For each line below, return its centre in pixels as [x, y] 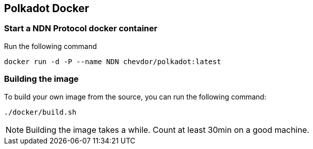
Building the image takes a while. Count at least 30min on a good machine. [168, 130]
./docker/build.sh [40, 112]
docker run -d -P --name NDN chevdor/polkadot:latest [113, 61]
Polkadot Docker [47, 8]
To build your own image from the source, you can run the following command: [135, 96]
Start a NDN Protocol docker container [81, 29]
